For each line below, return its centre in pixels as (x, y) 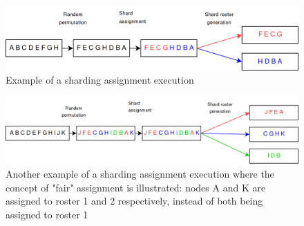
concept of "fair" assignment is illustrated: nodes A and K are (136, 187)
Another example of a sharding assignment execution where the (140, 174)
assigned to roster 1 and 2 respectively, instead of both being (134, 201)
